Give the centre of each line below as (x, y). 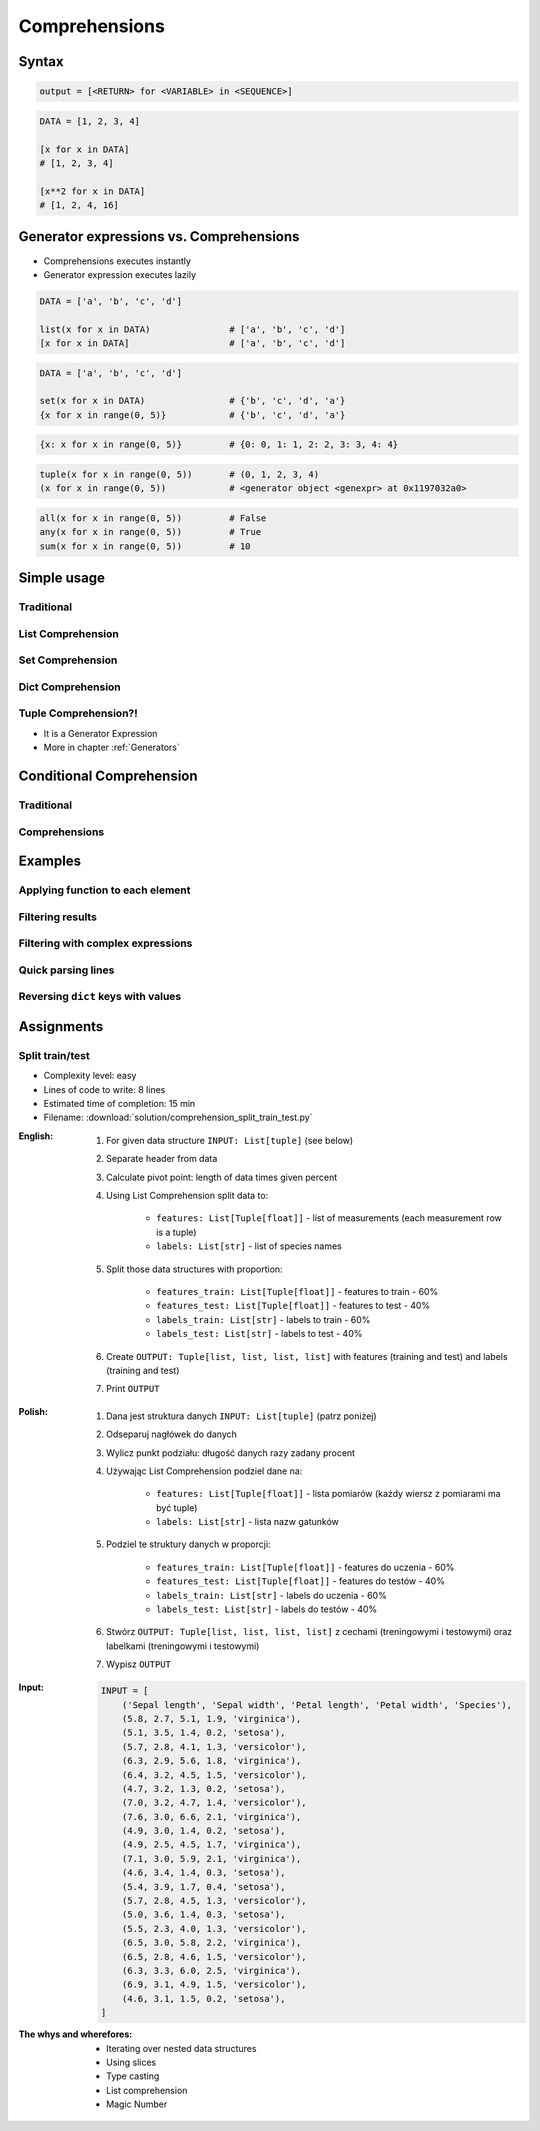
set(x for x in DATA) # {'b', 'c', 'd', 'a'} (192, 401)
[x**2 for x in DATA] (92, 191)
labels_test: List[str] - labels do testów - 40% (267, 1609)
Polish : (33, 1411)
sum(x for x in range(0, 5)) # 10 (145, 546)
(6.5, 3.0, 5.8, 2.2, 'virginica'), (211, 1943)
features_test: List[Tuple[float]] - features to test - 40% (293, 1306)
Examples (50, 861)
